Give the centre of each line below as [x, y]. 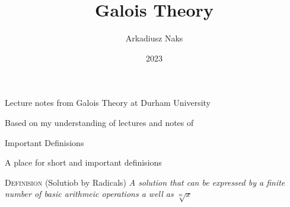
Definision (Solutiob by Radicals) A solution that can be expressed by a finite [145, 182]
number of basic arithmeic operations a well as [89, 194]
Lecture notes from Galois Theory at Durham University [108, 103]
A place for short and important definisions [83, 162]
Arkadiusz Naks [154, 38]
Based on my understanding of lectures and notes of [99, 122]
